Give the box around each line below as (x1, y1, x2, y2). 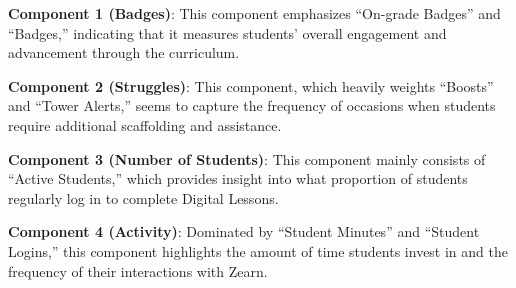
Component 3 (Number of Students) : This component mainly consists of (8, 148, 486, 169)
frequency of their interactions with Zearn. (8, 260, 268, 281)
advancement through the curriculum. (8, 42, 240, 63)
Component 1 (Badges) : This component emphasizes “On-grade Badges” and (8, 3, 501, 23)
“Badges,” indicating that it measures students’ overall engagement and (8, 22, 447, 43)
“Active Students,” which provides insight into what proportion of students (8, 168, 468, 189)
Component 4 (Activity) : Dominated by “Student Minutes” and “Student (8, 221, 480, 242)
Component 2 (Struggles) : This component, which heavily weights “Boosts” (8, 75, 494, 96)
